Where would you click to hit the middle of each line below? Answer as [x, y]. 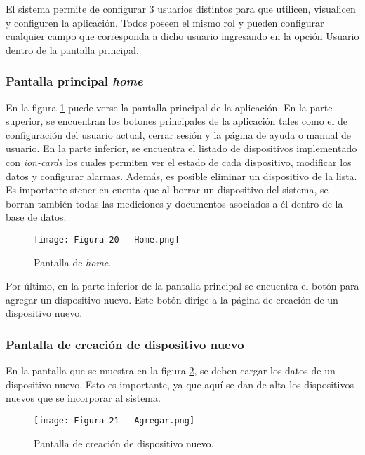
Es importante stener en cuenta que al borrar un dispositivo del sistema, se [167, 190]
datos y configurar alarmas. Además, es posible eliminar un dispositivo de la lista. [181, 176]
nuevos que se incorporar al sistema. [83, 398]
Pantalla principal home [74, 81]
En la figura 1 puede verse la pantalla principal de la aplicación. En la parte [169, 107]
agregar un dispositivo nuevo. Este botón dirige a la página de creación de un [172, 299]
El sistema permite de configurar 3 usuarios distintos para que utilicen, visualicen [181, 8]
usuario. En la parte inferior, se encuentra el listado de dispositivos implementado [181, 148]
